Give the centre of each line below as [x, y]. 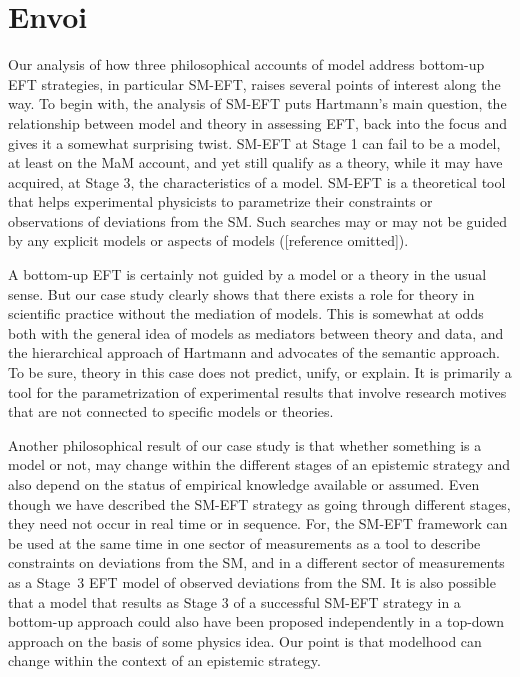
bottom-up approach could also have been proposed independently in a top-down [256, 621]
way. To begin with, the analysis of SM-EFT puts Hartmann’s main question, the [257, 103]
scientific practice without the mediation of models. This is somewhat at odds [246, 313]
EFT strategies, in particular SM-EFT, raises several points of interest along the [254, 83]
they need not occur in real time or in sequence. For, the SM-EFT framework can [258, 523]
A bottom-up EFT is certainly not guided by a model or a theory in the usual [247, 274]
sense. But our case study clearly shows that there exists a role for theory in [241, 293]
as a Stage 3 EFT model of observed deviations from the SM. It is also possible [252, 581]
